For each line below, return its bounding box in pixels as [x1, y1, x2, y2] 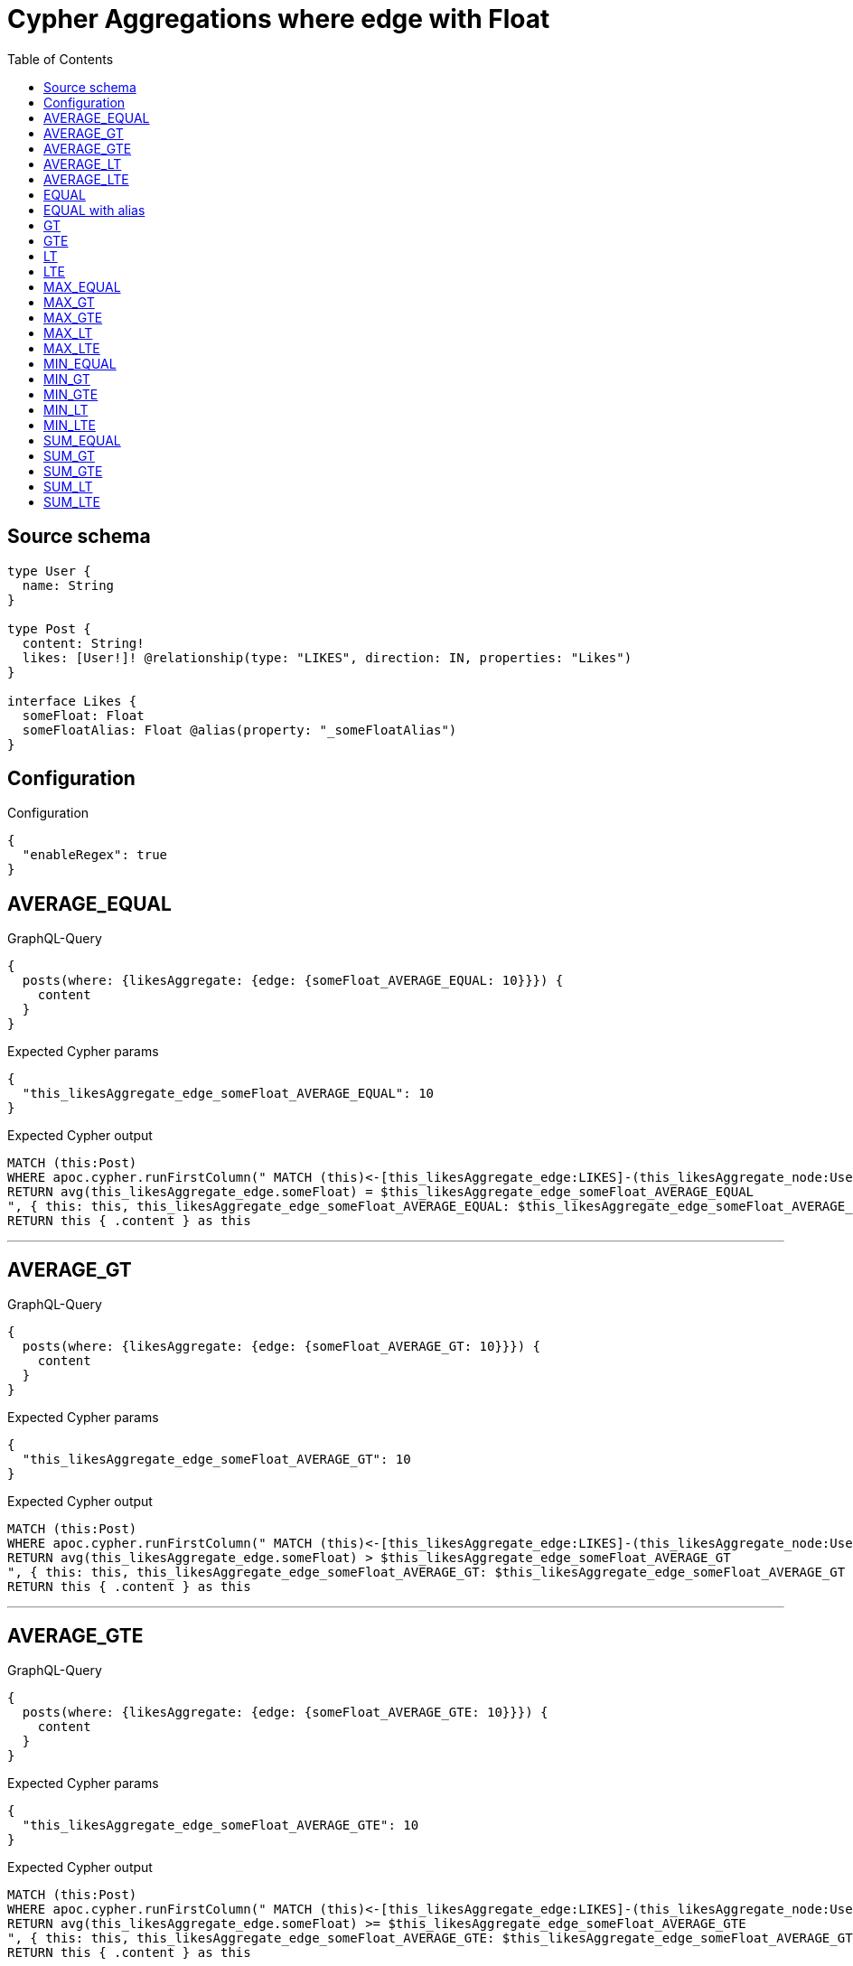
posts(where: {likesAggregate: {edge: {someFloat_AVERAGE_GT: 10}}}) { [22, 1339, 541, 1354]
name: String [22, 577, 115, 593]
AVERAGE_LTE [43, 171, 129, 187]
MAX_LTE [43, 340, 100, 356]
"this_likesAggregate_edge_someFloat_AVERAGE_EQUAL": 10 [22, 1086, 435, 1101]
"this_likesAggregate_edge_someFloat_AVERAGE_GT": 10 [22, 1452, 411, 1467]
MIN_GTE [43, 386, 98, 402]
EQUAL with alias [43, 201, 145, 218]
